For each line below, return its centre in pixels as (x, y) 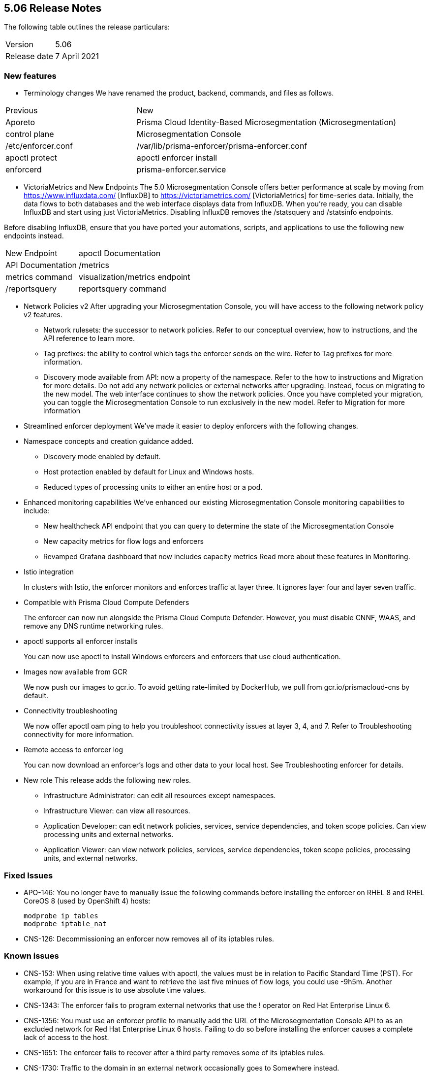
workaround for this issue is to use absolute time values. (115, 990)
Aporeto (20, 122)
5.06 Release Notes (53, 8)
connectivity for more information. (79, 735)
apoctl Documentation (120, 253)
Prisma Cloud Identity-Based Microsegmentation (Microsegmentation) (266, 122)
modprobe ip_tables (61, 916)
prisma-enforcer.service (181, 170)
